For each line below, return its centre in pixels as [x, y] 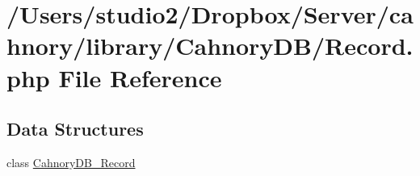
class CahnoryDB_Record [71, 162]
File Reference [140, 77]
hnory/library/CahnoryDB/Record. [210, 46]
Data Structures [75, 129]
